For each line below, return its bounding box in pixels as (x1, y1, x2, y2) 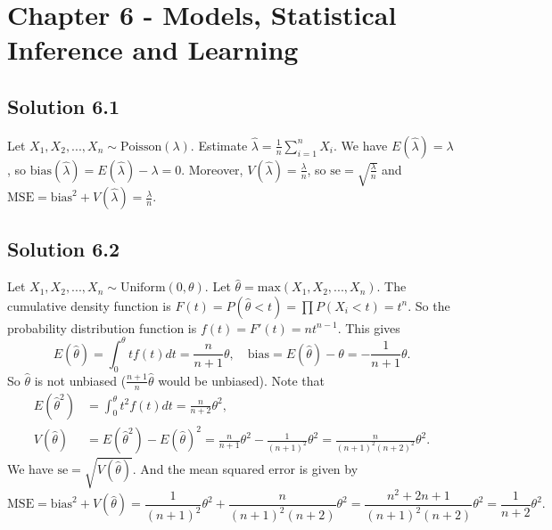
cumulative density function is (7, 296, 171, 314)
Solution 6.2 (7, 235, 120, 263)
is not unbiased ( (34, 371, 127, 389)
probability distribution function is (7, 318, 197, 337)
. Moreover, (181, 159, 243, 178)
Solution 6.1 (7, 92, 120, 119)
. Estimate (190, 135, 248, 154)
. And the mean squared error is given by (132, 459, 358, 477)
